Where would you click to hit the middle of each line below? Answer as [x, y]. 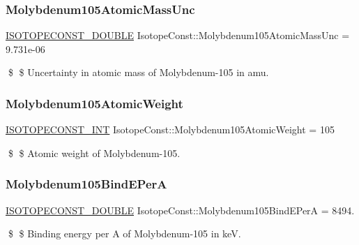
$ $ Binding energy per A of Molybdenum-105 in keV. [124, 233]
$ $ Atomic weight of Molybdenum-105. [94, 153]
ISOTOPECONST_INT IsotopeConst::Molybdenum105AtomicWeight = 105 [170, 129]
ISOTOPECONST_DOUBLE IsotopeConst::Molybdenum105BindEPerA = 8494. [180, 210]
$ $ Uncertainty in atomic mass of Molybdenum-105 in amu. [138, 72]
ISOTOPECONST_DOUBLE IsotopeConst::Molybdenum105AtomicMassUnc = [178, 35]
